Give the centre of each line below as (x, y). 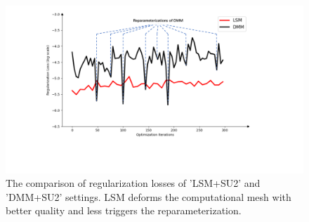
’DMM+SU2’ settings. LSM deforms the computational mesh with (149, 196)
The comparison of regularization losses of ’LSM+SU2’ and (133, 183)
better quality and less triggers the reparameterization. (124, 210)
